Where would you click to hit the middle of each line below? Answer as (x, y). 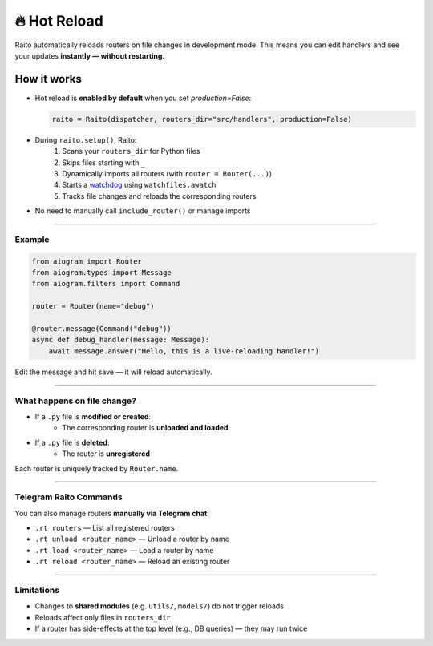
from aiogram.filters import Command (106, 284)
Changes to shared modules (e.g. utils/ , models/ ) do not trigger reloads (160, 606)
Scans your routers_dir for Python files (131, 151)
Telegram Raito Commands (69, 497)
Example (32, 239)
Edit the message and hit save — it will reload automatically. (113, 372)
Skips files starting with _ (104, 162)
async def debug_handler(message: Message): (121, 340)
